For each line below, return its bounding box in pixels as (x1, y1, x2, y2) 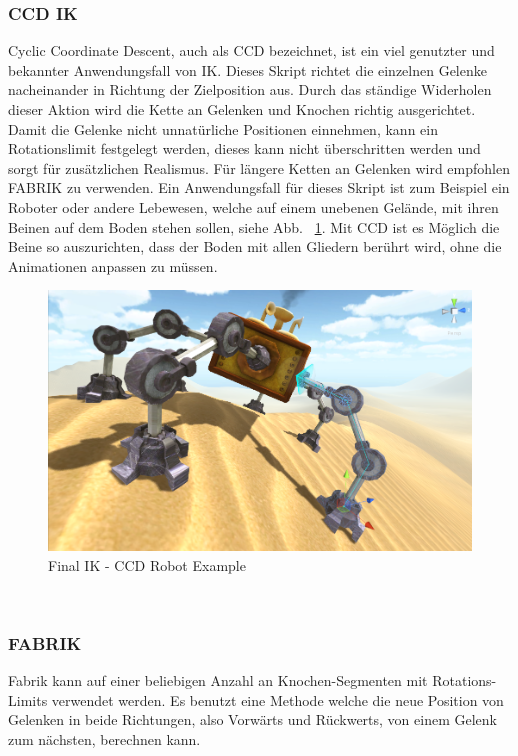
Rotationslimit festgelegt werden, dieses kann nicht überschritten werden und (8, 138, 481, 159)
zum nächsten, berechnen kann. (8, 729, 201, 750)
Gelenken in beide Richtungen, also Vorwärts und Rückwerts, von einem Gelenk (8, 709, 497, 730)
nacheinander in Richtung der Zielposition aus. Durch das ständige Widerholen (8, 79, 492, 100)
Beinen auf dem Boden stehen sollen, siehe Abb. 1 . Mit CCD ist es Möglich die (8, 216, 500, 237)
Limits (8, 689, 48, 710)
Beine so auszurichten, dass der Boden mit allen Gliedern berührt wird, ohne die (8, 236, 502, 257)
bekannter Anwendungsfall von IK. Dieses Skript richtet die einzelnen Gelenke (8, 59, 487, 80)
